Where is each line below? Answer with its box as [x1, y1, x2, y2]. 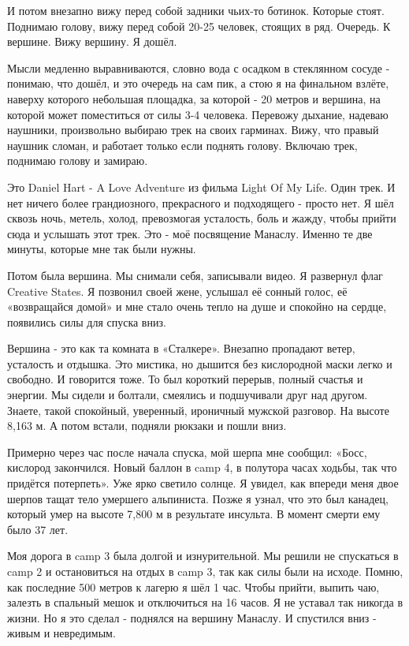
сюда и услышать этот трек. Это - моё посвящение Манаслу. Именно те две [7, 225, 373, 241]
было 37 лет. [7, 521, 69, 537]
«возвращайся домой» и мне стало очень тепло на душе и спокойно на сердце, [7, 298, 387, 315]
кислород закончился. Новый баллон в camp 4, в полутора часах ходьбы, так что [7, 459, 397, 476]
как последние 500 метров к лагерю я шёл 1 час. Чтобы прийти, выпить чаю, [7, 578, 380, 595]
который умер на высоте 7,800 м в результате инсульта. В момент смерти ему [7, 506, 381, 522]
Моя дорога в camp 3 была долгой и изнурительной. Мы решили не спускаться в [7, 547, 399, 564]
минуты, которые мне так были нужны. [7, 241, 196, 257]
